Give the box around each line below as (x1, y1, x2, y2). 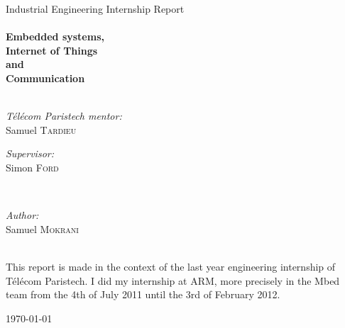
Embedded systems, (6, 29, 104, 44)
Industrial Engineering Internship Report (6, 1, 185, 16)
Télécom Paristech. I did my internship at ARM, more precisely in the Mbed (6, 273, 340, 288)
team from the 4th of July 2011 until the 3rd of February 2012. (6, 287, 280, 302)
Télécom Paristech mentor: (6, 108, 122, 123)
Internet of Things (6, 43, 98, 57)
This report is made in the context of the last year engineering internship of (6, 259, 336, 273)
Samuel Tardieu (6, 122, 77, 137)
